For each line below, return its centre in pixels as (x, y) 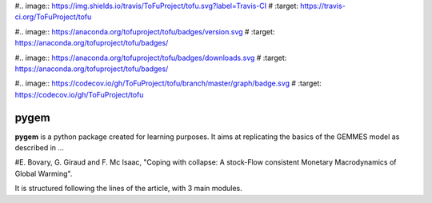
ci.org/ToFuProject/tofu (53, 17)
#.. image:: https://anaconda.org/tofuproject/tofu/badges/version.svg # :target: (145, 31)
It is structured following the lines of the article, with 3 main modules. (129, 189)
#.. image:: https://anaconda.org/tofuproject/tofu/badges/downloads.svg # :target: (151, 58)
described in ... (39, 148)
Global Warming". (44, 173)
